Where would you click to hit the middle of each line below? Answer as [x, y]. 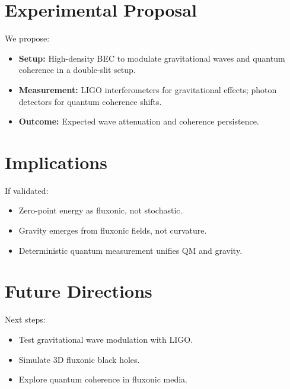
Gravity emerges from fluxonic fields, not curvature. [113, 230]
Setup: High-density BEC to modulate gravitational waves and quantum [152, 58]
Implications [56, 162]
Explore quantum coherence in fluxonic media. [103, 379]
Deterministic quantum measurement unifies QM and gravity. [130, 250]
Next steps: [25, 319]
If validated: [27, 190]
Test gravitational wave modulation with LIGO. [106, 339]
